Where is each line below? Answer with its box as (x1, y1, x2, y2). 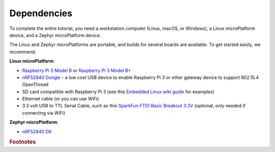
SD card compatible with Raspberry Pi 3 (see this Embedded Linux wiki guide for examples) (22, 89, 215, 95)
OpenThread (22, 82, 48, 88)
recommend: (9, 49, 37, 55)
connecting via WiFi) (22, 109, 66, 116)
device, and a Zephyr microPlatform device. (9, 32, 101, 38)
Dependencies (9, 8, 72, 19)
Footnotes (9, 138, 36, 145)
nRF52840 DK (22, 128, 52, 134)
